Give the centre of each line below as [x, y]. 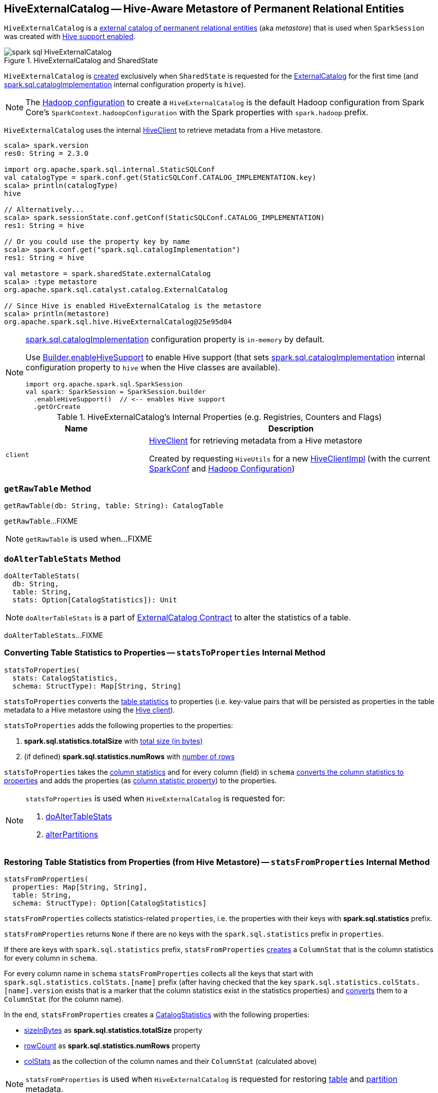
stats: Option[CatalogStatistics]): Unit [95, 600]
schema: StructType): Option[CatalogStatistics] [109, 903]
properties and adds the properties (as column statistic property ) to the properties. [140, 780]
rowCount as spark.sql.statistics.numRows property [112, 1046]
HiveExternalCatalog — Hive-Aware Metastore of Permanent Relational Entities [204, 9]
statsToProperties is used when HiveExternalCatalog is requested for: [155, 798]
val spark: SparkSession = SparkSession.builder [116, 392]
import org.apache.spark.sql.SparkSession [104, 384]
